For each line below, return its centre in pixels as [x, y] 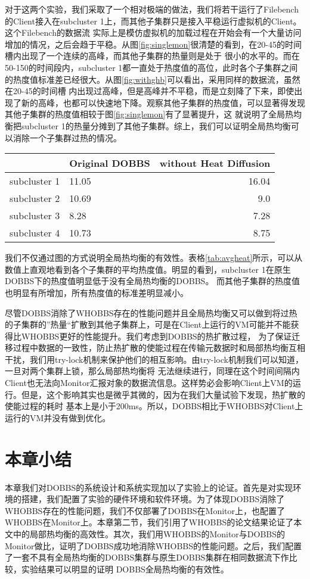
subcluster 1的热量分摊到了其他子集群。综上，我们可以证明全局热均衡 [156, 125]
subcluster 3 [35, 216]
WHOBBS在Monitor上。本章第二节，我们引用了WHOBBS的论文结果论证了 [149, 522]
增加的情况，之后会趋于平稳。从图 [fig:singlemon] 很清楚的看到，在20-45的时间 [153, 44]
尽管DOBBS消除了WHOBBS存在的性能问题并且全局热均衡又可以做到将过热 [151, 312]
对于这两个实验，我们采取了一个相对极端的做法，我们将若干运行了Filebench [152, 9]
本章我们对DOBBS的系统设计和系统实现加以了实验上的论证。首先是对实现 [149, 487]
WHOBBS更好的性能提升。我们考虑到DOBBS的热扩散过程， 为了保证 [156, 336]
